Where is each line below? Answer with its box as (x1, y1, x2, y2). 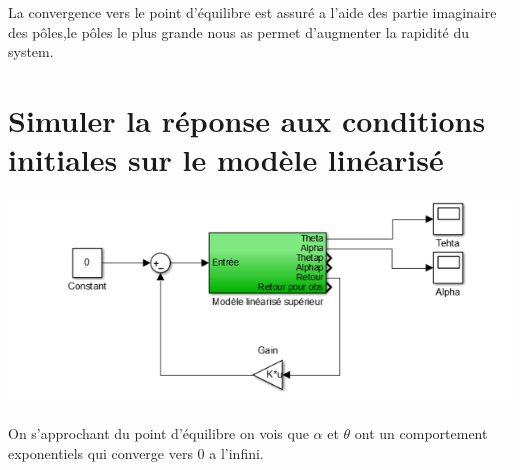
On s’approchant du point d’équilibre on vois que (8, 422, 309, 443)
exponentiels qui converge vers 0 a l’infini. (8, 442, 264, 463)
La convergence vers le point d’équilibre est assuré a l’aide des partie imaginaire (8, 2, 497, 22)
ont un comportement (354, 422, 488, 443)
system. (8, 41, 54, 62)
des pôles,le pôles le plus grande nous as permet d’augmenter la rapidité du (8, 21, 470, 42)
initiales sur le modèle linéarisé (8, 139, 444, 180)
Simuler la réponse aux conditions (8, 99, 486, 140)
